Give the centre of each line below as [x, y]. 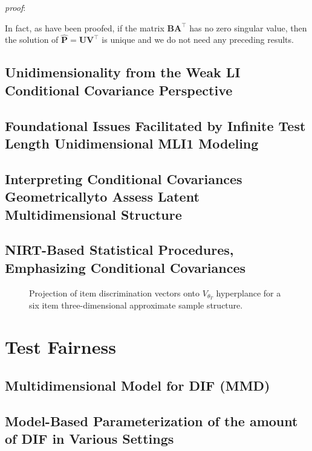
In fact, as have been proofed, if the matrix [85, 27]
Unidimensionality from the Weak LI [123, 72]
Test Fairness [60, 347]
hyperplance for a [249, 293]
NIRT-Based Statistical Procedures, [119, 250]
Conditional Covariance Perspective [119, 90]
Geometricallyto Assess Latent [102, 197]
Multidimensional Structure [93, 214]
